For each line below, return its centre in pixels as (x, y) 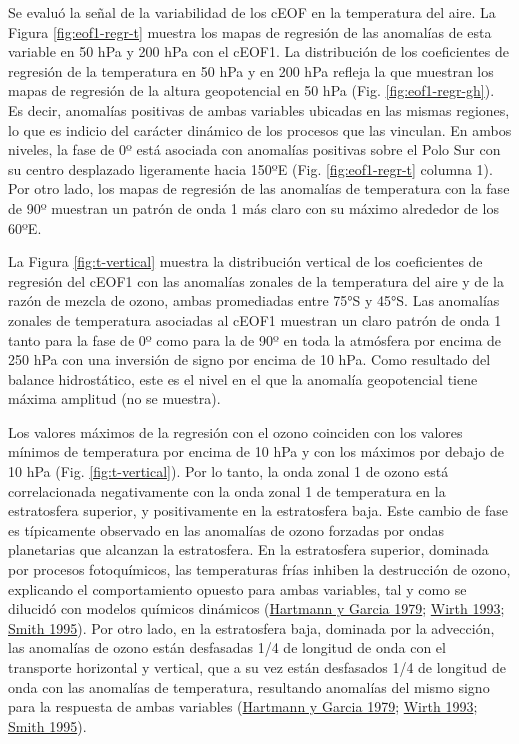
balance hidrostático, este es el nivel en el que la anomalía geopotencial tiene (243, 378)
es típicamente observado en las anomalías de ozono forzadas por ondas (226, 529)
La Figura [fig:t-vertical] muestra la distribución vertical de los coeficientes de (245, 261)
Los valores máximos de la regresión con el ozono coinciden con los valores (235, 431)
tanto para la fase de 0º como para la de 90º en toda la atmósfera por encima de (255, 339)
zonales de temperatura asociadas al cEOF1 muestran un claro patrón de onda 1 (255, 319)
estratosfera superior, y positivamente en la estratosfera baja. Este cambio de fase (258, 510)
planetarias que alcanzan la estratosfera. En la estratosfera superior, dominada (248, 549)
